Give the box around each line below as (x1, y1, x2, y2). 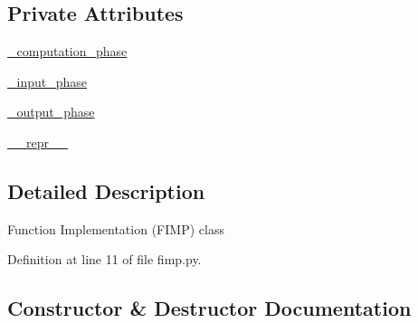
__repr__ (7, 132, 68, 151)
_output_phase (7, 102, 95, 121)
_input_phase (7, 71, 87, 90)
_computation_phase (7, 42, 128, 61)
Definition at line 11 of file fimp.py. (7, 250, 202, 269)
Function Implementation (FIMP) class (7, 219, 224, 238)
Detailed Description (7, 176, 205, 204)
